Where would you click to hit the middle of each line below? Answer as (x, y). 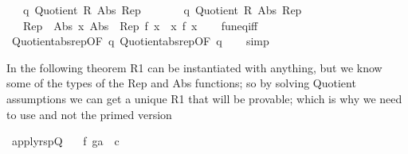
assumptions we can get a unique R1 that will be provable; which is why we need (204, 98)
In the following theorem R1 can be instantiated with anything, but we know (194, 67)
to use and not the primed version (89, 114)
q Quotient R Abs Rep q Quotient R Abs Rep (162, 10)
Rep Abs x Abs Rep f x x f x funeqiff (140, 25)
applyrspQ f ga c (65, 141)
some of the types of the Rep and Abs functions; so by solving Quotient (181, 83)
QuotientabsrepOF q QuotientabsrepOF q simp (140, 41)
